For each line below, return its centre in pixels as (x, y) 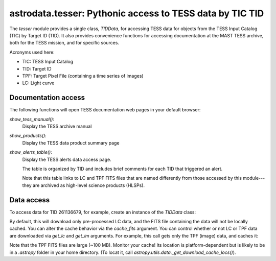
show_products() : (28, 136)
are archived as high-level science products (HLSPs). (89, 185)
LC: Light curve (38, 83)
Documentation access (47, 98)
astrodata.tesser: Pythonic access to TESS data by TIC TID (137, 13)
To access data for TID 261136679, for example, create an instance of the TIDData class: (103, 212)
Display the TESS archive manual (57, 126)
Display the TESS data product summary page (71, 143)
